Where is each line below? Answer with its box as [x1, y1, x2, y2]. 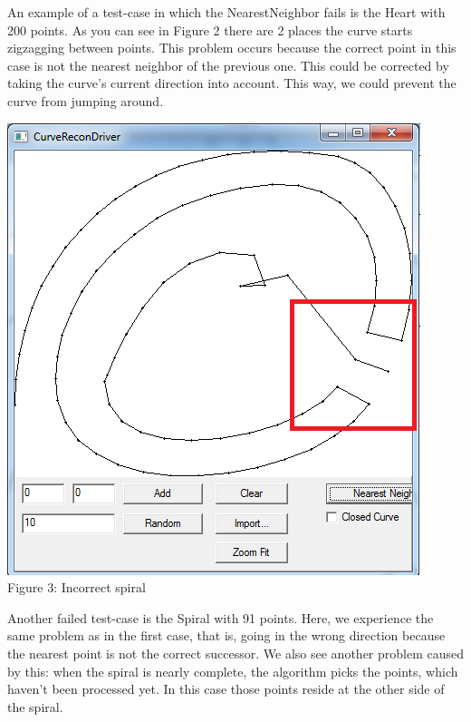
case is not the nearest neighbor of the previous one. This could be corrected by [7, 55, 449, 74]
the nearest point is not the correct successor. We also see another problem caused [7, 643, 464, 662]
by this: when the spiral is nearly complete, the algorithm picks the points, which [7, 661, 458, 680]
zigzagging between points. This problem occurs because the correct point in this [7, 38, 457, 57]
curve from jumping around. [7, 91, 164, 110]
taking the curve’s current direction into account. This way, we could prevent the [7, 73, 457, 93]
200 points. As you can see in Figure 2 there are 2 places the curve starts [7, 20, 413, 39]
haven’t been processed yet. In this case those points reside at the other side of [7, 679, 445, 698]
